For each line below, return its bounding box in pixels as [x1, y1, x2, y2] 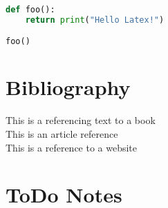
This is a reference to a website [6, 140, 138, 154]
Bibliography [6, 73, 131, 101]
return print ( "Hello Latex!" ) [25, 14, 165, 25]
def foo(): [6, 5, 55, 14]
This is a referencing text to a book [6, 113, 156, 127]
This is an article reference [6, 127, 118, 141]
